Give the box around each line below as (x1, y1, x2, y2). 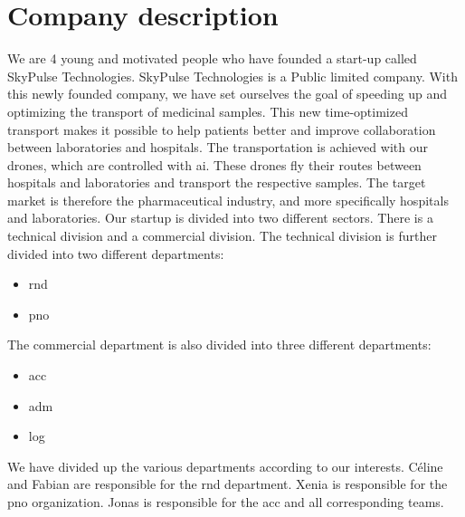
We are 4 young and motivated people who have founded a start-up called (7, 49, 417, 68)
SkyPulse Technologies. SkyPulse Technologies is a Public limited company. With (7, 66, 458, 85)
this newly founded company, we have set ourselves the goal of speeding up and (7, 84, 448, 103)
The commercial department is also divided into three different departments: (7, 335, 432, 354)
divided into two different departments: (7, 244, 224, 263)
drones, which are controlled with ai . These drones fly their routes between (7, 155, 422, 174)
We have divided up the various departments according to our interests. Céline (7, 456, 443, 475)
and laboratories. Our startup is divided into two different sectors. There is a (7, 208, 433, 227)
